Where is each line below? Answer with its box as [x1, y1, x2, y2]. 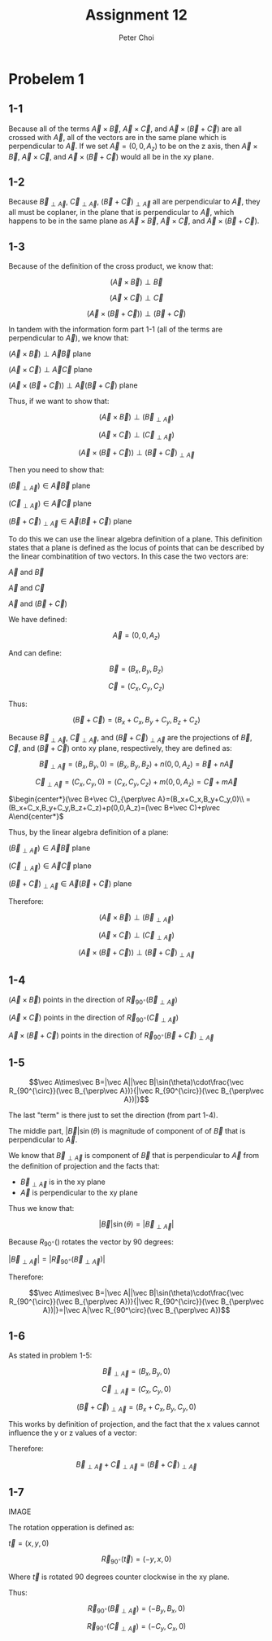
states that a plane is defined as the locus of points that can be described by [8, 542, 265, 552]
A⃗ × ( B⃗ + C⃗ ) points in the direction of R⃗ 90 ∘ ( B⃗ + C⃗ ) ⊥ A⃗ [8, 1030, 214, 1042]
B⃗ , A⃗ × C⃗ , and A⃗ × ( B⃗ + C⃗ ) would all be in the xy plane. [8, 151, 214, 161]
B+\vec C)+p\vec [163, 803, 221, 813]
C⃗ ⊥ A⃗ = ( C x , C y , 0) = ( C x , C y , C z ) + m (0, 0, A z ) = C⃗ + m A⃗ [35, 776, 238, 788]
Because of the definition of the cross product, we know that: [8, 261, 214, 270]
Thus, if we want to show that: [8, 396, 110, 406]
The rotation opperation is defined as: [8, 1522, 135, 1532]
